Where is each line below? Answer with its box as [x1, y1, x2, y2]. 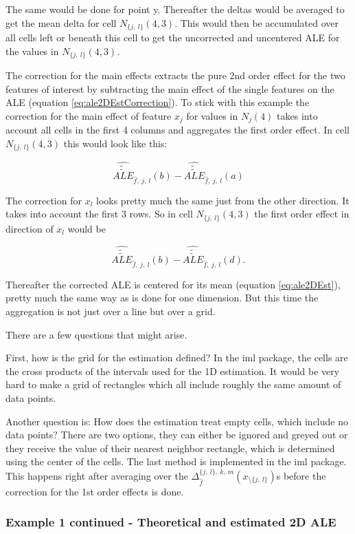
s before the [276, 468, 326, 482]
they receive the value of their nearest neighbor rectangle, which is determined [5, 440, 335, 455]
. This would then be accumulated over [174, 15, 339, 30]
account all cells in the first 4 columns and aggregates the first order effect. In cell [5, 122, 350, 137]
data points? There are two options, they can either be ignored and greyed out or [5, 427, 348, 442]
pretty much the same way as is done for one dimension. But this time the [5, 290, 319, 305]
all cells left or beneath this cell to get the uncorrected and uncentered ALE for [5, 30, 340, 45]
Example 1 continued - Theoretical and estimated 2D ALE [5, 513, 336, 531]
